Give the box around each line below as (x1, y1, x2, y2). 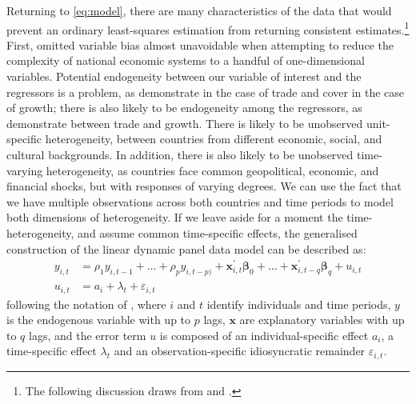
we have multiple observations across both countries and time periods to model (6, 193, 394, 210)
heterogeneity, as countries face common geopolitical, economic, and (46, 162, 379, 178)
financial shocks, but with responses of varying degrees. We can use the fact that (6, 178, 402, 194)
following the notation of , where (6, 295, 166, 312)
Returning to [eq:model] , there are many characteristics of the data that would (6, 2, 392, 18)
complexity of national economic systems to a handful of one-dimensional (6, 52, 365, 69)
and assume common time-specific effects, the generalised (78, 224, 358, 241)
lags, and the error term (29, 326, 146, 343)
